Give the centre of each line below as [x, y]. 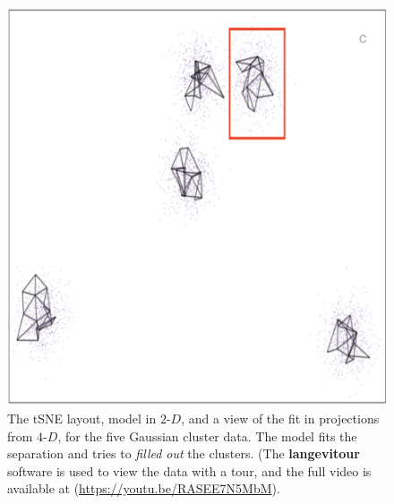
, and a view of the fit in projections [280, 419]
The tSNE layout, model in [82, 419]
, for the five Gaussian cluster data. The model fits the [207, 436]
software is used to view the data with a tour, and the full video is [189, 470]
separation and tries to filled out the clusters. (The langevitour [184, 453]
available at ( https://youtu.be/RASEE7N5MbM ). [144, 488]
